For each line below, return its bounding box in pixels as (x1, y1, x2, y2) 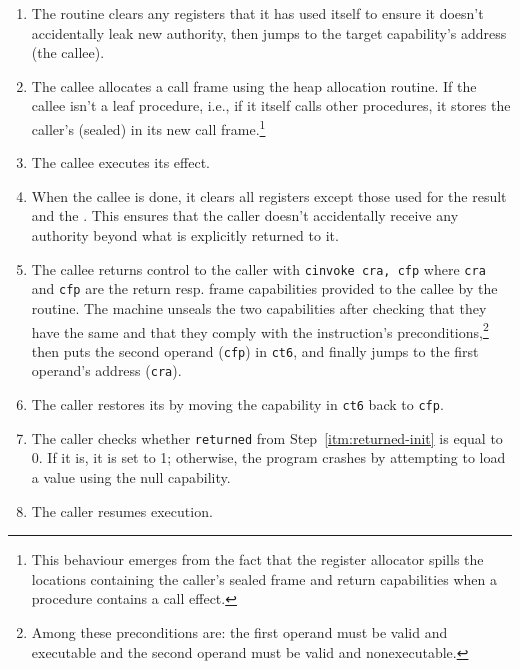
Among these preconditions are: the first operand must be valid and (31, 621, 448, 642)
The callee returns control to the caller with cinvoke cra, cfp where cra (31, 258, 486, 279)
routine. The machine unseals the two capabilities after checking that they (31, 297, 487, 318)
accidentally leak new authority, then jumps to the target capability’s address (31, 22, 507, 43)
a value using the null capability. (31, 466, 231, 487)
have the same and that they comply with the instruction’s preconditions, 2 (31, 318, 489, 342)
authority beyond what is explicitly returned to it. (31, 225, 339, 245)
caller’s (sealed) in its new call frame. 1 (31, 115, 266, 139)
